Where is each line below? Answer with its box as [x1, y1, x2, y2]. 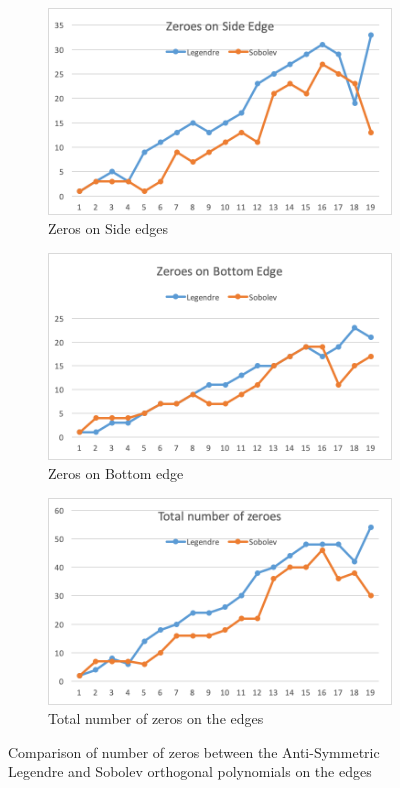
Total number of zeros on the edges [48, 708, 264, 729]
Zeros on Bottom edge [48, 463, 184, 484]
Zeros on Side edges [48, 218, 168, 239]
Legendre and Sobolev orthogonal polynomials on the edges [8, 761, 372, 782]
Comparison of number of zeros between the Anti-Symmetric [8, 741, 380, 762]
